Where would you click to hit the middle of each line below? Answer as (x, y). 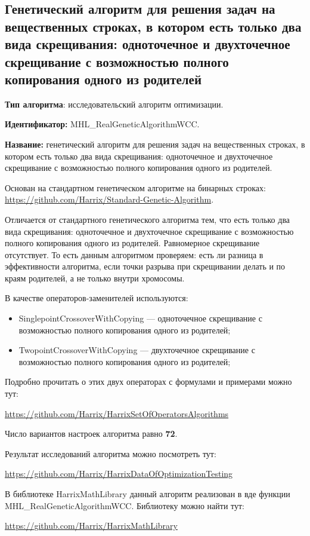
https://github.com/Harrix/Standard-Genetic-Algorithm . (109, 199)
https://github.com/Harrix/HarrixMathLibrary (91, 526)
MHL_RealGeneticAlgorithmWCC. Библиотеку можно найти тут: (125, 505)
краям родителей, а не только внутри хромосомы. (95, 278)
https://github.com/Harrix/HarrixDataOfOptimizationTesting (119, 474)
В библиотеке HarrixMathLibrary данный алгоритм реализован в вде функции (148, 494)
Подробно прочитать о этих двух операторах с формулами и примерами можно (148, 382)
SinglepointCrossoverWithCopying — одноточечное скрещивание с (140, 318)
